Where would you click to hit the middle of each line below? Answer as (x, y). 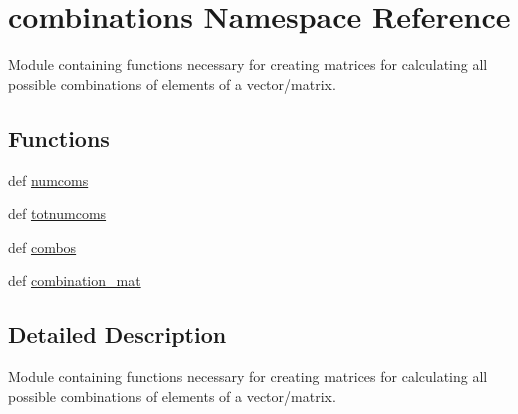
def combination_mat (74, 280)
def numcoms (48, 179)
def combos (42, 246)
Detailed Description (117, 334)
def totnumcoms (57, 213)
